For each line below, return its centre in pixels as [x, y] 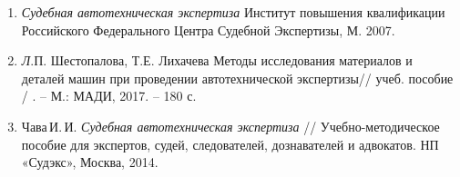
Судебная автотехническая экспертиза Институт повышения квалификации [233, 12]
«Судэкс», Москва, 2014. [90, 162]
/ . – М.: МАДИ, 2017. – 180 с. [109, 96]
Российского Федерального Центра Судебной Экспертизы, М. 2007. [208, 29]
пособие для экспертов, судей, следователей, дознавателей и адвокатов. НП [230, 144]
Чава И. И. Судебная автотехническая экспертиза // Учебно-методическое [230, 126]
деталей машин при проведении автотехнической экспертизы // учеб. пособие [237, 78]
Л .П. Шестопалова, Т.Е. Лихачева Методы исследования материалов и [217, 60]
